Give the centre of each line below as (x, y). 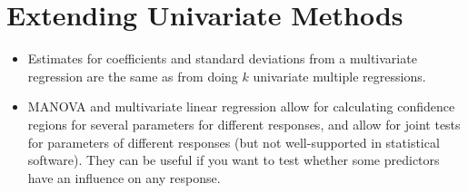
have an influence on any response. (124, 177)
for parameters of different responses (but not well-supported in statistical (234, 142)
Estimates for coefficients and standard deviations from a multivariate (222, 58)
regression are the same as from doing (133, 76)
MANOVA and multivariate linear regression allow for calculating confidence (241, 106)
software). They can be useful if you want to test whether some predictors (234, 160)
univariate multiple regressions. (339, 76)
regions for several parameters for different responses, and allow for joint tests (244, 124)
